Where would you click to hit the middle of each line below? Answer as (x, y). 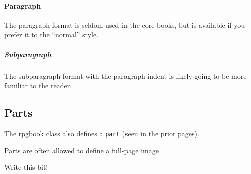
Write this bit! (26, 167)
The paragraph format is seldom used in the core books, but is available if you (125, 25)
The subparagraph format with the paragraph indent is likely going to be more (125, 76)
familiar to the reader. (38, 86)
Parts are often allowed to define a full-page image (81, 150)
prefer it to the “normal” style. (51, 35)
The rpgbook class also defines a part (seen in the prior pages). (102, 133)
